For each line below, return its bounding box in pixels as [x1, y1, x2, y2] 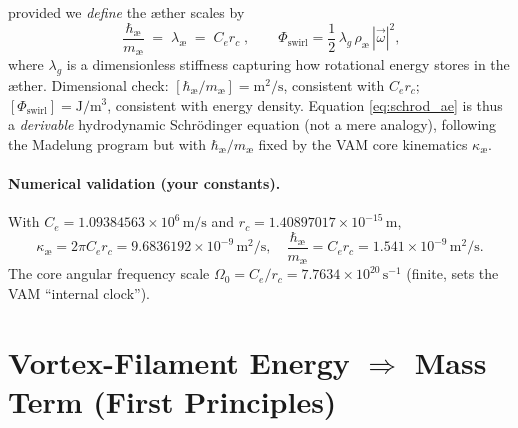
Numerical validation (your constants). [8, 172, 281, 193]
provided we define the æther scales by [8, 2, 245, 22]
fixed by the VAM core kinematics [258, 133, 468, 154]
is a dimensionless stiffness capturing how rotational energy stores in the [66, 54, 510, 75]
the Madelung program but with [8, 133, 207, 154]
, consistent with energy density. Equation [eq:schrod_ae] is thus [107, 94, 503, 115]
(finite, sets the [406, 263, 499, 284]
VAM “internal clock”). [8, 282, 150, 303]
